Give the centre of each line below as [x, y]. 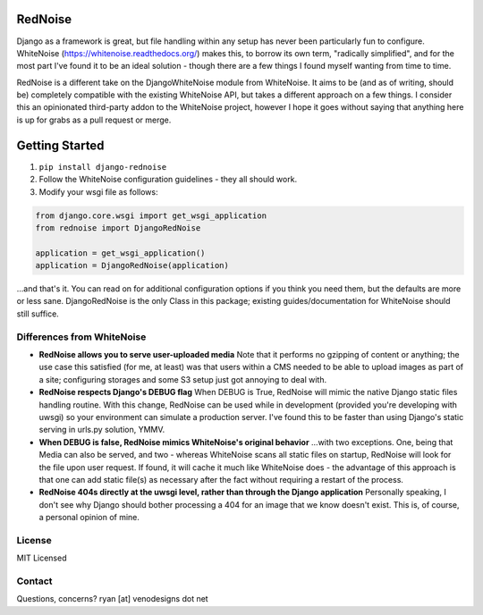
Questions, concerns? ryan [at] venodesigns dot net [113, 599]
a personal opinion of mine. [89, 518]
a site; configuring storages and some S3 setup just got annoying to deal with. [182, 379]
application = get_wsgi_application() [120, 253]
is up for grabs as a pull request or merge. [94, 120]
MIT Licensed [42, 558]
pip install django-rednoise [103, 167]
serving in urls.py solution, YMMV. [102, 430]
